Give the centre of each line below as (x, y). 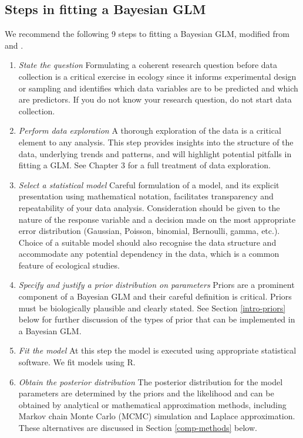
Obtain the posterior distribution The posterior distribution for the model (151, 381)
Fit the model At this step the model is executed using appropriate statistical (157, 350)
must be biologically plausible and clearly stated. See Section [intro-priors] (152, 308)
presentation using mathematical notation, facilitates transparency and (146, 196)
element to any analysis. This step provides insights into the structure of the (156, 142)
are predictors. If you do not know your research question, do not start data (155, 99)
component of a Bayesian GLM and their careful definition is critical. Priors (155, 296)
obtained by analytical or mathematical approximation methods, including (152, 404)
